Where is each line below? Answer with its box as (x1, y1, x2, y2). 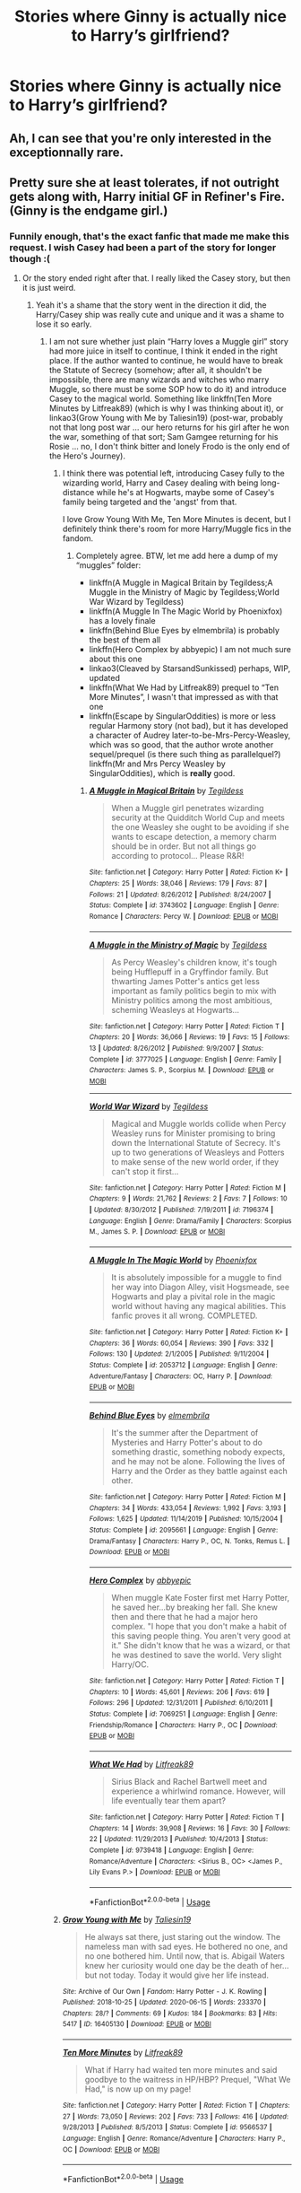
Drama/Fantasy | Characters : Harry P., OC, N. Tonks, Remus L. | (89, 1536, 290, 1545)
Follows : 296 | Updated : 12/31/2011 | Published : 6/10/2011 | (89, 1699, 273, 1708)
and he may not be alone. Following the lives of (111, 1456, 286, 1467)
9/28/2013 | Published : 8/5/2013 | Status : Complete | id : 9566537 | (62, 2123, 272, 2132)
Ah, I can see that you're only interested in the (9, 130, 271, 145)
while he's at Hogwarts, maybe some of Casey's (96, 487, 275, 498)
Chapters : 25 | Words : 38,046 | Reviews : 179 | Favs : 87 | (89, 878, 268, 887)
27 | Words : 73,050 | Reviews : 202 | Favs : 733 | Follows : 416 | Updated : (62, 2111, 289, 2121)
